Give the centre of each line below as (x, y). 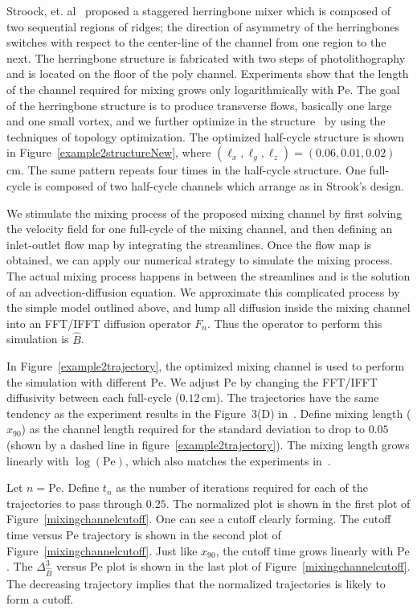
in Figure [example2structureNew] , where (109, 152)
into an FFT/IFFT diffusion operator (99, 323)
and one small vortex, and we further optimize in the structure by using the (196, 121)
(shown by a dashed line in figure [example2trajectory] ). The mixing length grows (208, 445)
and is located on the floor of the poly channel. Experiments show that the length (208, 74)
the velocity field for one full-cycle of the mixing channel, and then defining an (200, 229)
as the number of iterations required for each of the (242, 487)
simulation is (38, 339)
